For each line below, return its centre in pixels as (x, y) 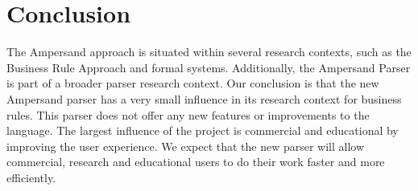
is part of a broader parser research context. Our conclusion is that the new (193, 83)
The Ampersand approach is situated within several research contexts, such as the (209, 52)
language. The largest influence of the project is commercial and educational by (203, 130)
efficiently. (31, 177)
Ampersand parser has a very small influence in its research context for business (204, 98)
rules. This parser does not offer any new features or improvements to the (188, 114)
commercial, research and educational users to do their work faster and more (196, 162)
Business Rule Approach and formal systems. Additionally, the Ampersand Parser (209, 67)
